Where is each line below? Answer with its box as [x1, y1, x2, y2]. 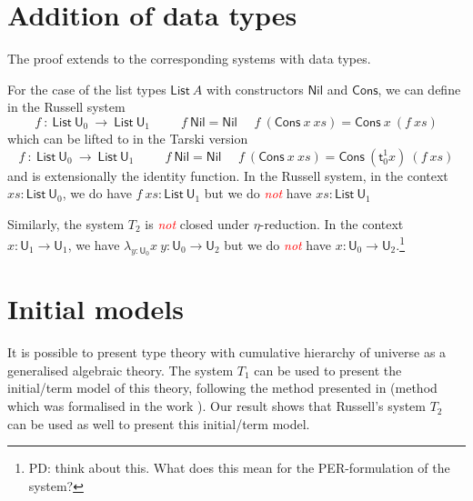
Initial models [7, 290, 184, 327]
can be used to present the [254, 360, 402, 379]
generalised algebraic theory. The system [7, 360, 234, 379]
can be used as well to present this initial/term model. [7, 414, 310, 433]
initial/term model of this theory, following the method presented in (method [7, 378, 438, 397]
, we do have [62, 184, 132, 203]
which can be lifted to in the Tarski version [7, 128, 248, 147]
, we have [67, 235, 120, 254]
